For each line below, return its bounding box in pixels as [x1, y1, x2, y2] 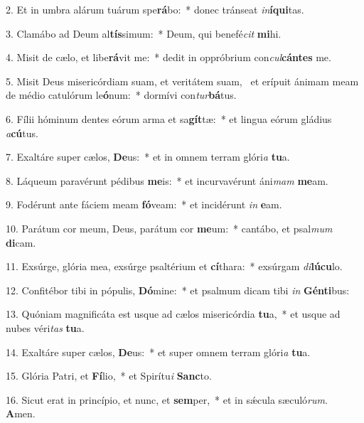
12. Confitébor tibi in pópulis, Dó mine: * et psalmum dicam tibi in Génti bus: [6, 282, 350, 297]
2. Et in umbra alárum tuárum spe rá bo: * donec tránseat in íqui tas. [6, 2, 304, 16]
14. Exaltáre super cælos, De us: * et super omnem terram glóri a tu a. [6, 344, 311, 359]
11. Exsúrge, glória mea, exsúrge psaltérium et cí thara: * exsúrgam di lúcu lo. [6, 259, 343, 274]
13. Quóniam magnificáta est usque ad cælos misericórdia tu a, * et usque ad [6, 306, 341, 321]
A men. [6, 406, 36, 421]
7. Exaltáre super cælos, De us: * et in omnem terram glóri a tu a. [6, 149, 290, 164]
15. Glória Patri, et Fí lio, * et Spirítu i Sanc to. [6, 368, 212, 383]
